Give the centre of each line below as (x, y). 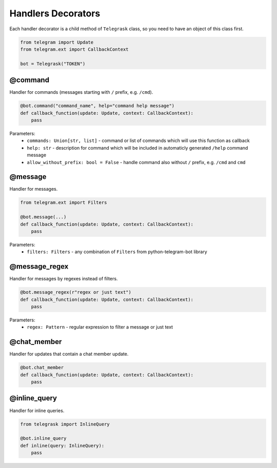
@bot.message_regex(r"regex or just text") (76, 292)
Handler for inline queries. (37, 411)
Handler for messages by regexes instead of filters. (64, 279)
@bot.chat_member (42, 368)
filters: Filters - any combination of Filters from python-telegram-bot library (117, 252)
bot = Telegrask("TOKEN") (53, 64)
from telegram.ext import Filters (64, 203)
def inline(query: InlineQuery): (62, 445)
